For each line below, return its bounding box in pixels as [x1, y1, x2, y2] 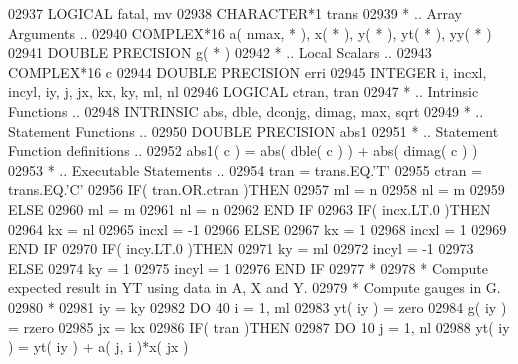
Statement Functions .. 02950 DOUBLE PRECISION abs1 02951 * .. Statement [8, 120, 499, 141]
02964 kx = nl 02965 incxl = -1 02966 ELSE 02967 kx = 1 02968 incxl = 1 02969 [8, 218, 507, 239]
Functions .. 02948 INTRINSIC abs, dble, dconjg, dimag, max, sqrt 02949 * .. [8, 100, 484, 121]
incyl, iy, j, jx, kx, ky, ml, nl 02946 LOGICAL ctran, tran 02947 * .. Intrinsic [8, 81, 479, 102]
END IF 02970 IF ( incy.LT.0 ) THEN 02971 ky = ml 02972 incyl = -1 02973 [8, 238, 474, 259]
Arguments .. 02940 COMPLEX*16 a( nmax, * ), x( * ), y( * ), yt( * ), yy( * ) [8, 22, 492, 43]
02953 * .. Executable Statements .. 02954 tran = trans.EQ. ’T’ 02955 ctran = [8, 159, 482, 180]
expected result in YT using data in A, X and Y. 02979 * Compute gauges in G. [8, 277, 501, 298]
